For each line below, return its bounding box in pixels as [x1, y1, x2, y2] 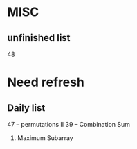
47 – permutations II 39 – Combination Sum [7, 121, 130, 128]
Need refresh [7, 74, 85, 90]
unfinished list [7, 32, 71, 44]
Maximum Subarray [17, 134, 74, 142]
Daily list [7, 102, 46, 114]
